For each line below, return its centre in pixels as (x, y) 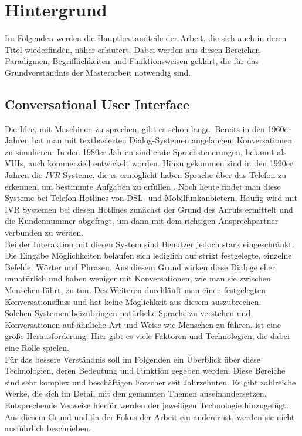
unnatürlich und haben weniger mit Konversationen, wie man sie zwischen (138, 278)
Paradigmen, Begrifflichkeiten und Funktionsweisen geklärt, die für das (132, 61)
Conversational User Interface (97, 104)
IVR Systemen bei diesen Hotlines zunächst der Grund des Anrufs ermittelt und (149, 209)
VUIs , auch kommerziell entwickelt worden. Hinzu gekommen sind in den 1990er (149, 163)
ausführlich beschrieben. (48, 428)
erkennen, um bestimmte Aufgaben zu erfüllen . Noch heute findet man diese (143, 186)
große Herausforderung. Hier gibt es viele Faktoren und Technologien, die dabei (147, 336)
